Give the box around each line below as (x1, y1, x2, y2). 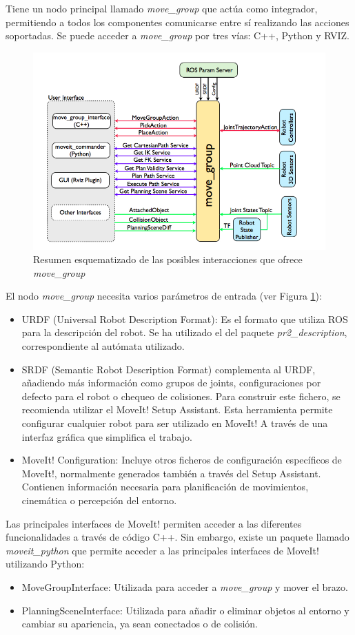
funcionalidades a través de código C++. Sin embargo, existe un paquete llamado (6, 530, 349, 544)
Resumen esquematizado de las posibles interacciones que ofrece (33, 252, 303, 267)
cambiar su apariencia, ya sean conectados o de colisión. (21, 616, 258, 631)
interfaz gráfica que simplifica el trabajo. (21, 429, 192, 444)
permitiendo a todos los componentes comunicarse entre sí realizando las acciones (6, 14, 349, 29)
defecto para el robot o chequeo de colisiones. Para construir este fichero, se (21, 388, 341, 403)
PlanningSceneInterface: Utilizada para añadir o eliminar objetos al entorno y (21, 603, 349, 617)
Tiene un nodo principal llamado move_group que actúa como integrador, (6, 1, 318, 15)
